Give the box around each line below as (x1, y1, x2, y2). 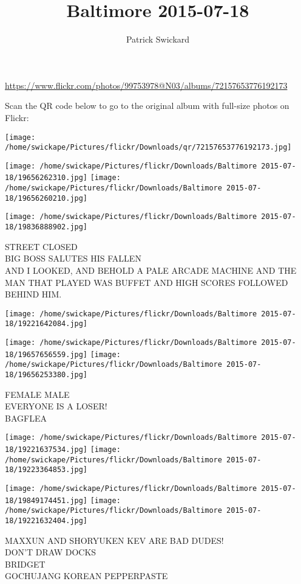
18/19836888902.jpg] (5, 223, 88, 232)
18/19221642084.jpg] (5, 319, 88, 328)
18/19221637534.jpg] (5, 445, 88, 454)
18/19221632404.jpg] (5, 516, 88, 526)
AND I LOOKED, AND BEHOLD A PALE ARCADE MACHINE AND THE (5, 263, 297, 276)
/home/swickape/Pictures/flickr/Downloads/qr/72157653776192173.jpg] (5, 143, 292, 152)
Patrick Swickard (126, 33, 190, 46)
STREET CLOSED (5, 240, 78, 252)
